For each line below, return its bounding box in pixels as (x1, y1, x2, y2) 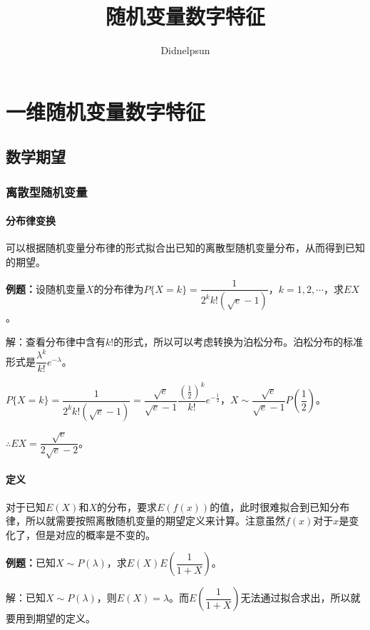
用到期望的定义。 (15, 611, 96, 626)
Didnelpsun (160, 43, 210, 58)
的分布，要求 (97, 499, 157, 514)
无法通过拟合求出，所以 (240, 590, 351, 605)
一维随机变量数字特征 (6, 96, 206, 125)
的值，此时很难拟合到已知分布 (210, 499, 350, 514)
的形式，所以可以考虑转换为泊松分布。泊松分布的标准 (113, 334, 364, 349)
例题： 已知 (6, 555, 56, 570)
